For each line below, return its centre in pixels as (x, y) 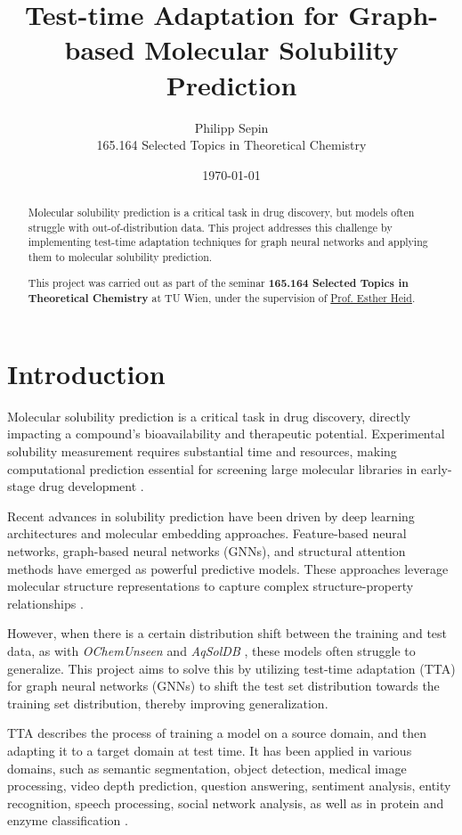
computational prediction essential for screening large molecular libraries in (212, 468)
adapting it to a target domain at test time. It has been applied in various (210, 750)
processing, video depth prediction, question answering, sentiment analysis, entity (229, 786)
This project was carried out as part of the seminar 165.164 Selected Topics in (218, 282)
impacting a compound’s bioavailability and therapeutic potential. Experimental (226, 434)
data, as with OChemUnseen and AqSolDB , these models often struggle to (211, 650)
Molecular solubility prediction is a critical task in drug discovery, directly (209, 416)
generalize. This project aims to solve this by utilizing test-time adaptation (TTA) (231, 668)
